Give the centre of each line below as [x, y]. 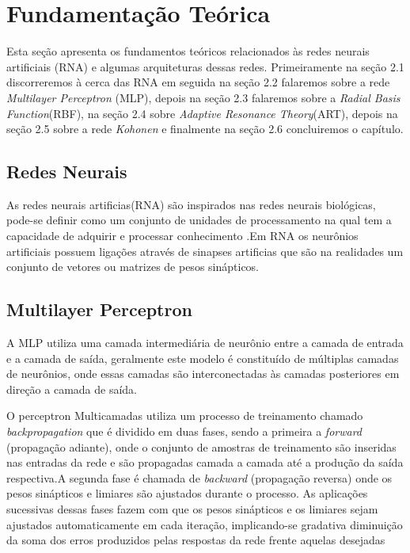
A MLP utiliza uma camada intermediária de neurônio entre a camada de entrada [205, 343]
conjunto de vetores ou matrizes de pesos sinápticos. [133, 267]
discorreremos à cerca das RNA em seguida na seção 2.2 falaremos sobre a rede [198, 82]
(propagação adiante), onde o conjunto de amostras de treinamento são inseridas [201, 446]
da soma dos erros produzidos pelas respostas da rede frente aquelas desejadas [196, 540]
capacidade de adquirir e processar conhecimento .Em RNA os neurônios [182, 236]
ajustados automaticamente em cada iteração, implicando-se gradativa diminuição [205, 524]
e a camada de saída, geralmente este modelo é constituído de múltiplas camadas [203, 358]
